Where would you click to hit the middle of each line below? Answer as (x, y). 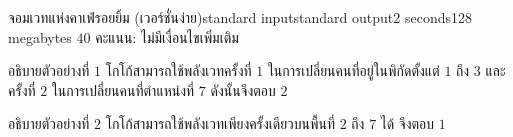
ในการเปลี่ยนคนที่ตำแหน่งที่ (123, 89)
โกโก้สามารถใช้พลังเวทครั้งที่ (178, 70)
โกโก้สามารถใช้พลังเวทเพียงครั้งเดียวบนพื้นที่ (220, 123)
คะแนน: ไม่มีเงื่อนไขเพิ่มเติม (167, 36)
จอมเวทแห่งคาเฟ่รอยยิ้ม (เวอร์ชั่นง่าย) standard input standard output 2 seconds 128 (240, 17)
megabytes (40, 36)
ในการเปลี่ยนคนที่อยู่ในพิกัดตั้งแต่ (353, 70)
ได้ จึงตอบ (407, 123)
